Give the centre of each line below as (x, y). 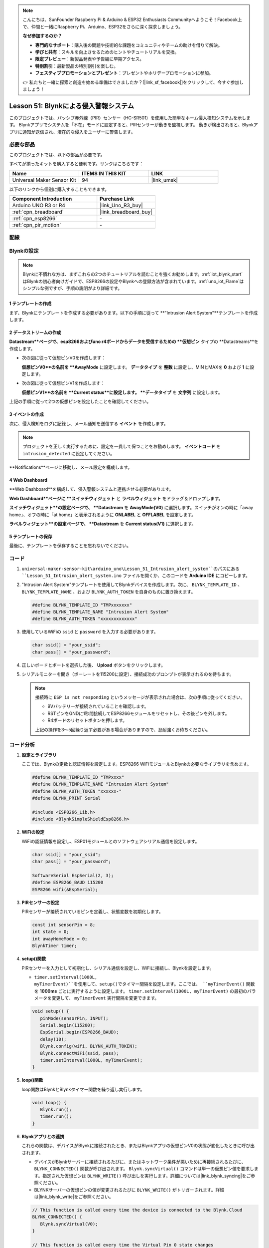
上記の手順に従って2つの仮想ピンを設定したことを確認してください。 (80, 401)
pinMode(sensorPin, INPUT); (74, 1018)
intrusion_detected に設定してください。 (68, 453)
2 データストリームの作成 (35, 332)
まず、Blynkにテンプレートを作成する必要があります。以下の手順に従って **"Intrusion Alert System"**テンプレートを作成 (134, 312)
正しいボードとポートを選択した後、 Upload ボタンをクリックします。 (94, 665)
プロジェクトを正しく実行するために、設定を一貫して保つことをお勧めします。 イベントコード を (122, 446)
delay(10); (53, 1039)
